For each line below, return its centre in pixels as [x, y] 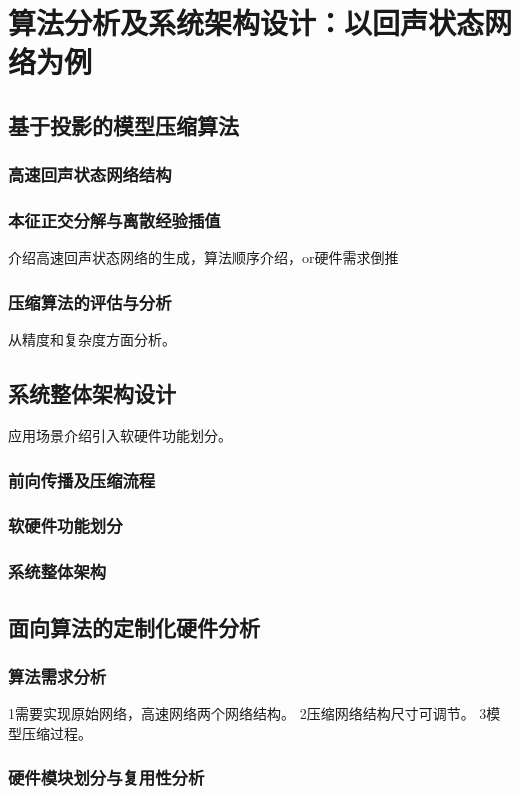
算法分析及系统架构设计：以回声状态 [246, 22]
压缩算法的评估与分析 [90, 301]
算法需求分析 [57, 675]
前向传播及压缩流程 [82, 479]
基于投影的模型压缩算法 [123, 124]
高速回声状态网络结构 [90, 174]
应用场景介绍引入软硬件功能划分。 [120, 435]
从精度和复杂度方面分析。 [92, 339]
